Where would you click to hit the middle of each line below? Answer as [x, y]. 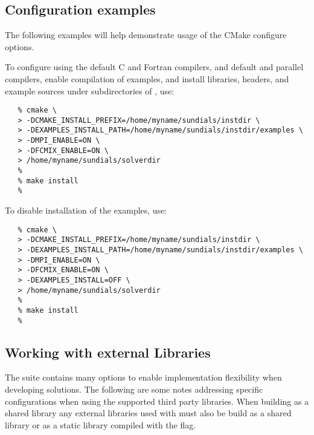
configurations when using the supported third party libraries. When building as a [157, 401]
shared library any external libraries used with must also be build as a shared [148, 413]
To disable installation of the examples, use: [86, 210]
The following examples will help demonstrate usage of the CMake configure [146, 35]
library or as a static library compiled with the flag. [101, 424]
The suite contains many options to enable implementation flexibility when [143, 377]
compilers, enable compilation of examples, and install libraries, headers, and [147, 78]
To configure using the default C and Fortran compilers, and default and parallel [154, 67]
